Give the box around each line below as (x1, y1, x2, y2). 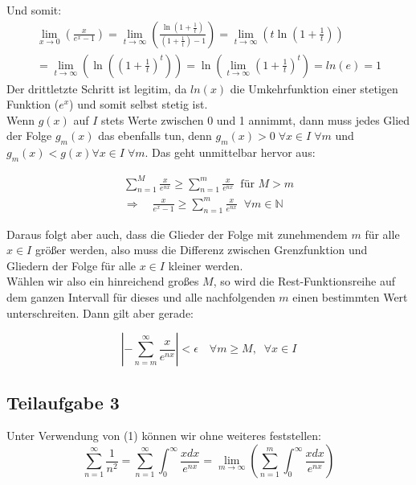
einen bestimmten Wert (292, 289, 408, 306)
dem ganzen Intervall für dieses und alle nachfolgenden (6, 289, 275, 306)
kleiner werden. (168, 257, 243, 273)
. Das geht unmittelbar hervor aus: (145, 144, 316, 161)
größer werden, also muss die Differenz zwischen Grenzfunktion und (35, 241, 368, 258)
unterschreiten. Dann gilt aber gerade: (6, 304, 194, 321)
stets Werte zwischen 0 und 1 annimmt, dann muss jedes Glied (101, 111, 410, 128)
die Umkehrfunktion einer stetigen (230, 80, 398, 97)
